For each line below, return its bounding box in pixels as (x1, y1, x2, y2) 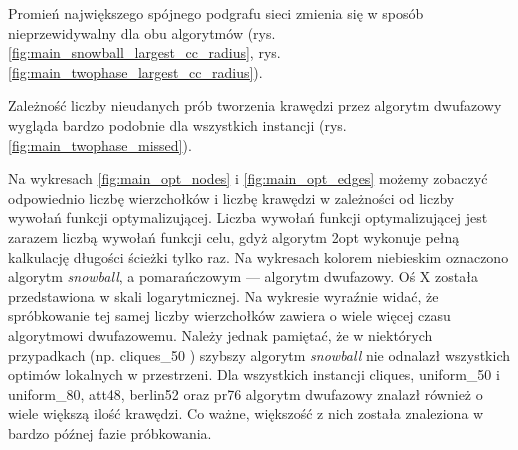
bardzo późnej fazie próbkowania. (8, 422, 212, 443)
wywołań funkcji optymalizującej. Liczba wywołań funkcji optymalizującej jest (8, 207, 488, 228)
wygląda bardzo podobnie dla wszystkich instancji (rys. (8, 114, 347, 135)
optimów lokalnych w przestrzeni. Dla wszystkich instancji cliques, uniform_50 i (8, 364, 500, 385)
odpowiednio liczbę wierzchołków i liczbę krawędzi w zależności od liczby (8, 187, 455, 208)
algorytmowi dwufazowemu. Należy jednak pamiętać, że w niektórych (8, 324, 433, 345)
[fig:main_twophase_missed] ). (8, 134, 192, 155)
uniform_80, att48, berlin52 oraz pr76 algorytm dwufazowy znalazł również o (8, 383, 483, 404)
